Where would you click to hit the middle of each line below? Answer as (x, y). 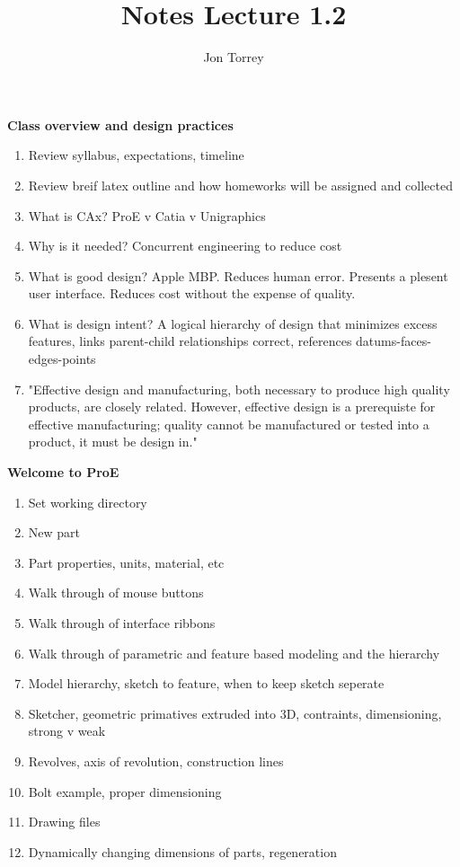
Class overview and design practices (120, 124)
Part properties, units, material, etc (126, 562)
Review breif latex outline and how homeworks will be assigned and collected (241, 185)
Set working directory (88, 502)
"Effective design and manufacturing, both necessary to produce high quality (239, 389)
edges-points (62, 359)
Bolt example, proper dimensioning (125, 791)
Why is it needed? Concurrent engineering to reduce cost (185, 246)
